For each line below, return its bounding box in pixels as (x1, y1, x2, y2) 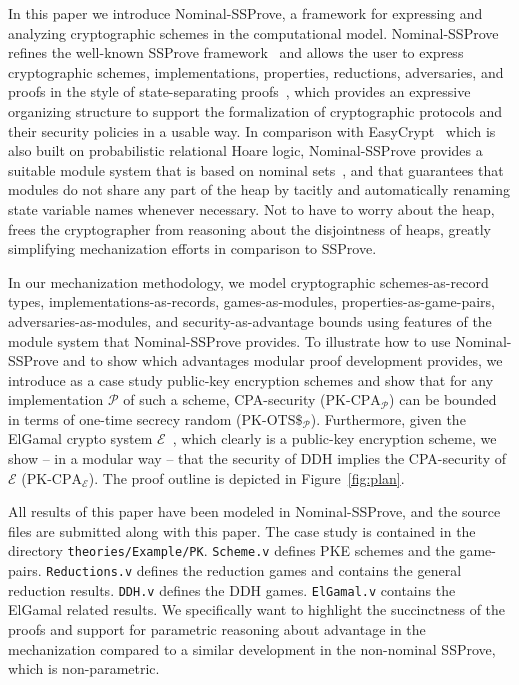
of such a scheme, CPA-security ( (123, 389, 326, 410)
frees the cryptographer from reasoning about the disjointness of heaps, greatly (8, 218, 491, 239)
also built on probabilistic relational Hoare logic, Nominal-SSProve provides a (8, 140, 483, 161)
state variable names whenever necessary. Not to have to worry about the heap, (8, 198, 495, 219)
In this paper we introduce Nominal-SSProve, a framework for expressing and (8, 3, 483, 23)
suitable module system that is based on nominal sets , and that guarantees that (8, 159, 504, 180)
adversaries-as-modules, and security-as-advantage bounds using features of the (8, 310, 492, 331)
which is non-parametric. (8, 658, 160, 679)
